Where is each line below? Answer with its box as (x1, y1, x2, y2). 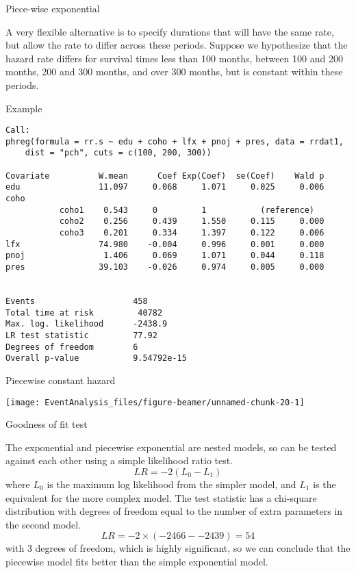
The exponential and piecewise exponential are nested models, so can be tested (5, 440, 337, 454)
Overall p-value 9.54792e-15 (5, 353, 187, 364)
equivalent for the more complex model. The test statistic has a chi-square (5, 490, 317, 505)
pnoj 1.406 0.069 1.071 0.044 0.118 (5, 251, 325, 261)
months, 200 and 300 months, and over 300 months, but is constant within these (5, 64, 343, 79)
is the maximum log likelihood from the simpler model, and (47, 476, 296, 491)
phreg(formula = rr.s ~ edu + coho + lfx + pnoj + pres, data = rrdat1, (5, 136, 344, 147)
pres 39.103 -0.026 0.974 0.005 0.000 (5, 262, 325, 272)
